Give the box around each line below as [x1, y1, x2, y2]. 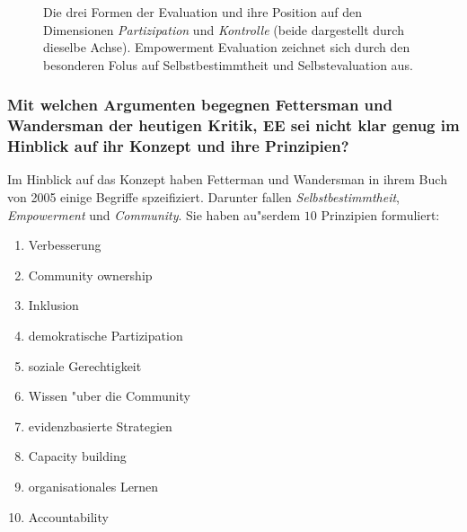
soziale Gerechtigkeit [28, 356, 142, 375]
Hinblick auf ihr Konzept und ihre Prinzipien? [7, 135, 349, 157]
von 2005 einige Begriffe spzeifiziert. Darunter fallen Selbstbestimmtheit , [7, 188, 400, 207]
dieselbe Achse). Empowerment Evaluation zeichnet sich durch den [43, 38, 410, 57]
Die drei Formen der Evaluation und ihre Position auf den [43, 3, 362, 21]
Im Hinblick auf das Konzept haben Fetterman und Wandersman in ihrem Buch [7, 170, 447, 189]
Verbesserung [28, 235, 101, 254]
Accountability [28, 507, 109, 526]
